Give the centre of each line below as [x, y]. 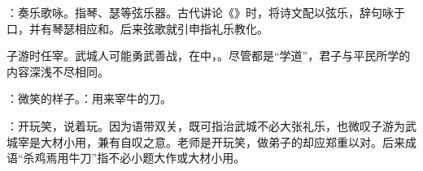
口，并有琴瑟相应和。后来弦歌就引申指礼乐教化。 [137, 28]
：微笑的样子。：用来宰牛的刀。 [89, 98]
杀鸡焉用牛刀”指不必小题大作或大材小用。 [134, 158]
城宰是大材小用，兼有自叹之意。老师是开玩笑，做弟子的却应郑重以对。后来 [206, 141]
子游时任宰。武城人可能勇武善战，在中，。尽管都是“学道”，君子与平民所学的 [209, 56]
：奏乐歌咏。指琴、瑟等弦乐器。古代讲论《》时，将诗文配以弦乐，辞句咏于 [206, 12]
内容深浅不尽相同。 [58, 71]
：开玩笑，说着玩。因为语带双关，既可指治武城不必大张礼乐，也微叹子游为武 [211, 125]
